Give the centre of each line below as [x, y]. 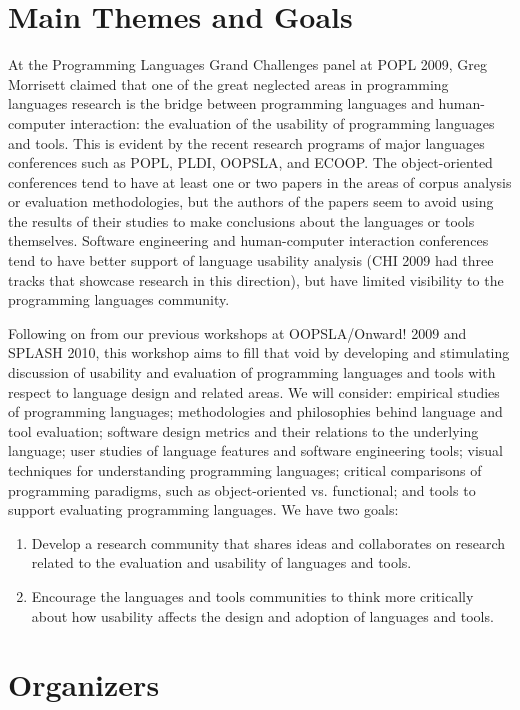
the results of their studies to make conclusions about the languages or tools [241, 220]
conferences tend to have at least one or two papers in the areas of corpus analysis [260, 181]
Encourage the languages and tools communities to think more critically [252, 595]
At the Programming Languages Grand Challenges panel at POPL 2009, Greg [248, 64]
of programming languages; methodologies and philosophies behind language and [255, 411]
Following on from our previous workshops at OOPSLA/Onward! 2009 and [237, 332]
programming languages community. [119, 299]
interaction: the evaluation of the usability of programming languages [282, 122]
